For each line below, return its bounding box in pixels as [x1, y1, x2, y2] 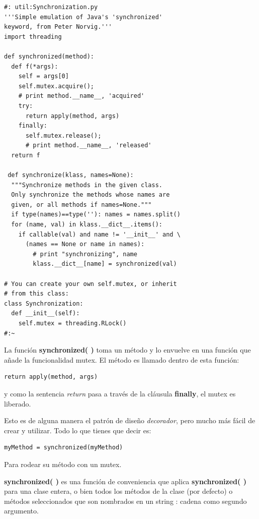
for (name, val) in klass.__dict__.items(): [11, 221, 162, 228]
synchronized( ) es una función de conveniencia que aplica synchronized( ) [4, 476, 246, 486]
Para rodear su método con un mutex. [4, 458, 122, 469]
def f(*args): [11, 63, 58, 70]
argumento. [4, 505, 39, 516]
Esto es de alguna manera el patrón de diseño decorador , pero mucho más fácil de [4, 415, 255, 426]
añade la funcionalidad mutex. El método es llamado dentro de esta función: [4, 354, 239, 365]
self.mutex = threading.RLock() [18, 320, 127, 327]
